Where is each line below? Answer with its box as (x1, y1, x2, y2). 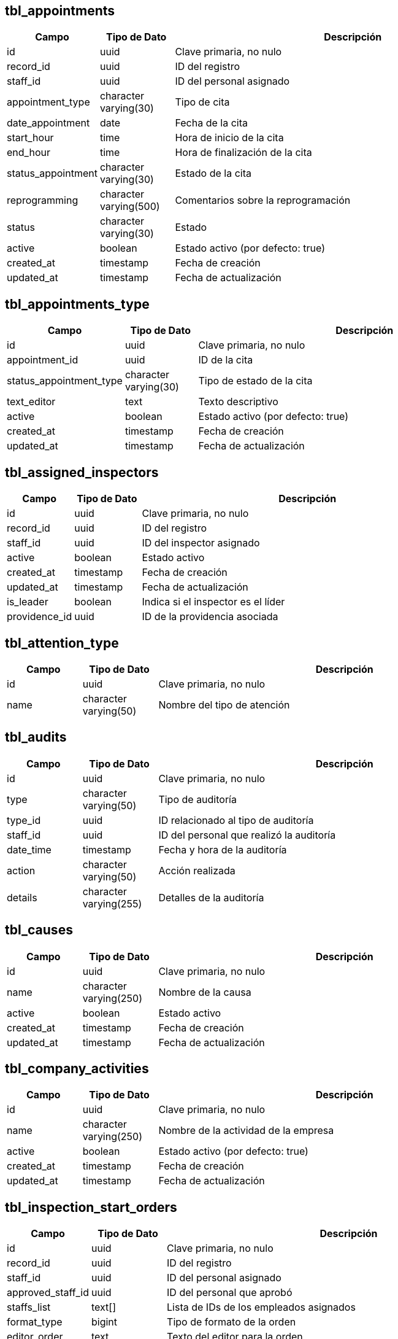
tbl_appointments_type (5, 296, 150, 312)
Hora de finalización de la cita (175, 146, 312, 159)
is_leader (7, 596, 48, 608)
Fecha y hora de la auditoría (158, 843, 287, 856)
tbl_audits (5, 729, 67, 745)
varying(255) (82, 897, 142, 910)
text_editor (7, 395, 56, 408)
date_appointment (7, 117, 90, 130)
